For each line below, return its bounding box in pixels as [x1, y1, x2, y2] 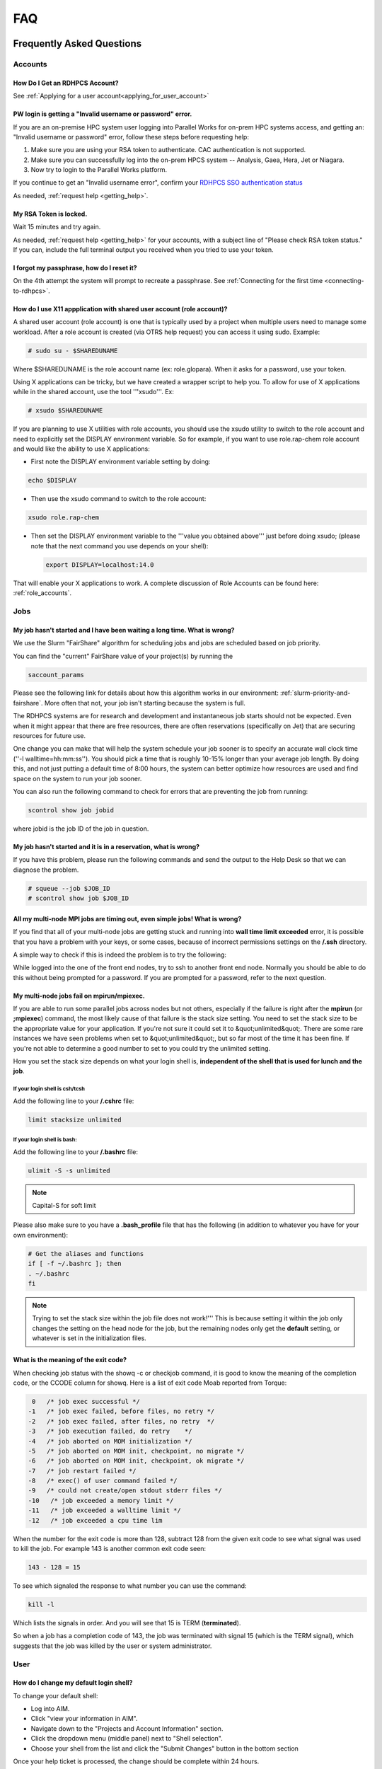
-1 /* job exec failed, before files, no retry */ [28, 1407, 215, 1415]
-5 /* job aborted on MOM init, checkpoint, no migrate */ [28, 1447, 245, 1455]
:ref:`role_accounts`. [13, 589, 72, 597]
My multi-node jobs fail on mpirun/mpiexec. [13, 991, 145, 1000]
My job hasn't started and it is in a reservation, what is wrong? [13, 842, 200, 851]
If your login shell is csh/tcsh [13, 1085, 85, 1093]
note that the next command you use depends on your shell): [30, 541, 209, 550]
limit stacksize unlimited [28, 1115, 122, 1124]
